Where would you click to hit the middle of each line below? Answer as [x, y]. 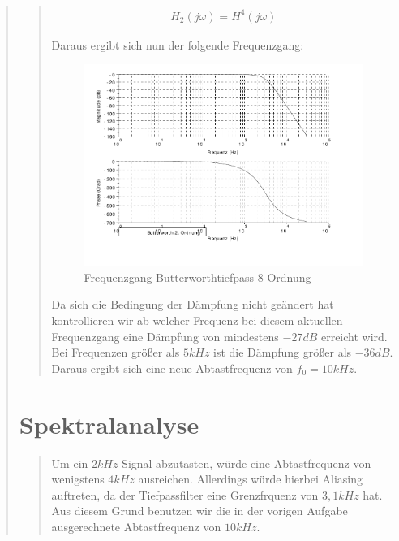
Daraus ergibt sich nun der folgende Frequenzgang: [178, 44]
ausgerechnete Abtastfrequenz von [136, 526]
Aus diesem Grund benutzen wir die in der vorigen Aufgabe [199, 511]
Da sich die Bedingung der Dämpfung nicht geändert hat [193, 304]
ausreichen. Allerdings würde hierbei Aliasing [250, 479]
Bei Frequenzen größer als [116, 352]
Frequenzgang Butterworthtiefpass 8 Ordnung [197, 277]
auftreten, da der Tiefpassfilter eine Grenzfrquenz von [185, 494]
